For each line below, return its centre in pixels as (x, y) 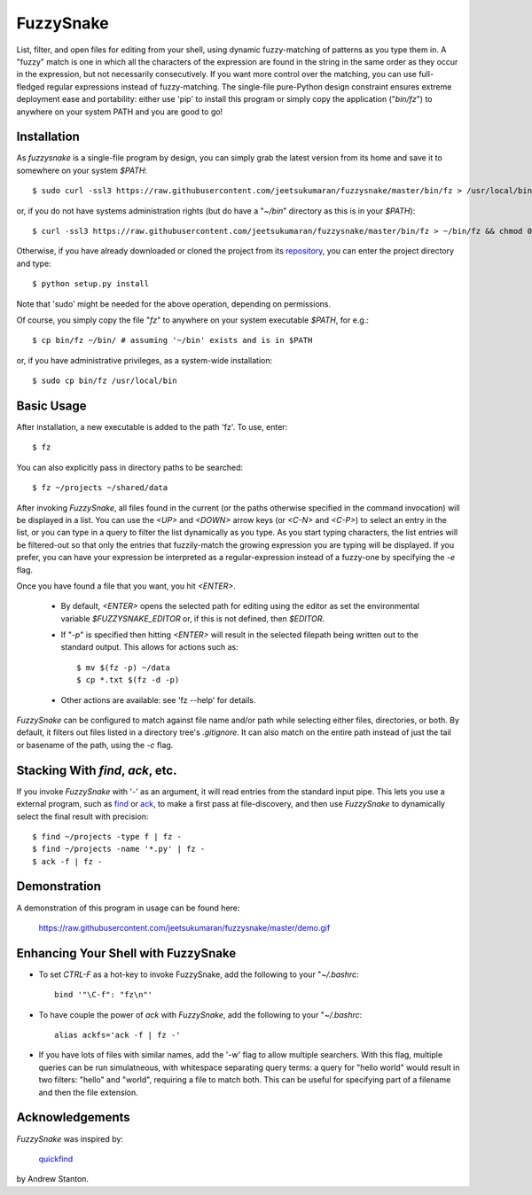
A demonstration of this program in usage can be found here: (128, 908)
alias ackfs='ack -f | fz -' (117, 1035)
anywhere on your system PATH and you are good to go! (120, 112)
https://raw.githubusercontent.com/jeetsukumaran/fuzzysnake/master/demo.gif (184, 927)
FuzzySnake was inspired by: (70, 1138)
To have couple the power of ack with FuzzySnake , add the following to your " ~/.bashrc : (200, 1014)
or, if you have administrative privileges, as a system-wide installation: (145, 360)
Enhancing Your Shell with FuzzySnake (126, 953)
